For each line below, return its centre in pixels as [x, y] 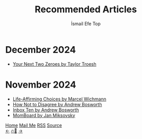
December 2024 [41, 49]
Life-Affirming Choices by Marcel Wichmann [59, 99]
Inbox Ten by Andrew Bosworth [46, 110]
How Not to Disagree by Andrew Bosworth [57, 104]
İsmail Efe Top [86, 24]
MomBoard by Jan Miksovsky [44, 115]
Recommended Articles [86, 9]
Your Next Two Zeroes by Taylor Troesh [54, 64]
